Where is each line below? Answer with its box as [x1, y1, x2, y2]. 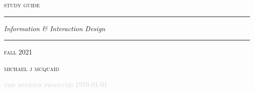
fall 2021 [4, 47, 33, 57]
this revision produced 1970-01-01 [4, 79, 107, 90]
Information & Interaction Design [4, 23, 106, 33]
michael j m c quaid [4, 63, 59, 73]
